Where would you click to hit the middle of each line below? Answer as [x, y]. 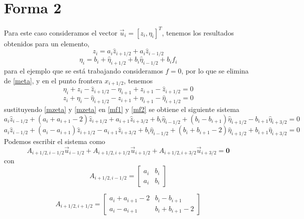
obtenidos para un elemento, [47, 43]
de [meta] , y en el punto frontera [53, 80]
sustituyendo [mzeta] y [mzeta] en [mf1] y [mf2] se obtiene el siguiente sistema [122, 109]
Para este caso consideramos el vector [61, 32]
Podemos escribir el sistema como [55, 141]
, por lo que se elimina [215, 70]
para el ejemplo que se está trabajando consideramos [84, 70]
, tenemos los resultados [198, 32]
